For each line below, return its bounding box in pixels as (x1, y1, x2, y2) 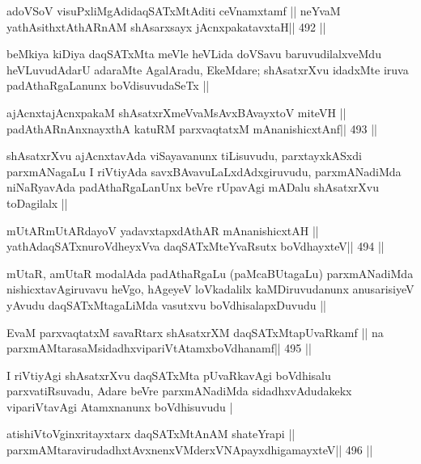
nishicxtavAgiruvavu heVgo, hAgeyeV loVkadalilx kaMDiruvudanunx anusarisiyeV (6, 281, 415, 297)
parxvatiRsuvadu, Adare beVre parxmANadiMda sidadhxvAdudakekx (6, 382, 352, 399)
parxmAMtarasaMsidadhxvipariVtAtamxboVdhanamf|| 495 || (6, 340, 312, 356)
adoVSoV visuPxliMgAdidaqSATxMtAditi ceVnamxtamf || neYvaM (6, 2, 341, 19)
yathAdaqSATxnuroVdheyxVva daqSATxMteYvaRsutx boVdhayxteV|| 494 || (6, 238, 385, 255)
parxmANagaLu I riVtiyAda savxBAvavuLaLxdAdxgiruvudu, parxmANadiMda (6, 162, 402, 179)
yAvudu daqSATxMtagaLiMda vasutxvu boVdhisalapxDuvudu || (6, 296, 327, 313)
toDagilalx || (6, 194, 68, 211)
